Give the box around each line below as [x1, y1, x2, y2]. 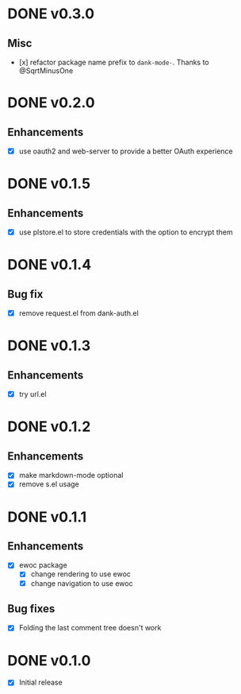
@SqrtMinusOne [18, 66, 74, 76]
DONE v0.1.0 [7, 651, 91, 669]
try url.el [18, 390, 47, 399]
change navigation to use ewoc [30, 578, 133, 588]
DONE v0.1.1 [7, 508, 87, 525]
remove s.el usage [18, 479, 80, 489]
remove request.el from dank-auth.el [18, 308, 140, 318]
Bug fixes [7, 602, 55, 615]
